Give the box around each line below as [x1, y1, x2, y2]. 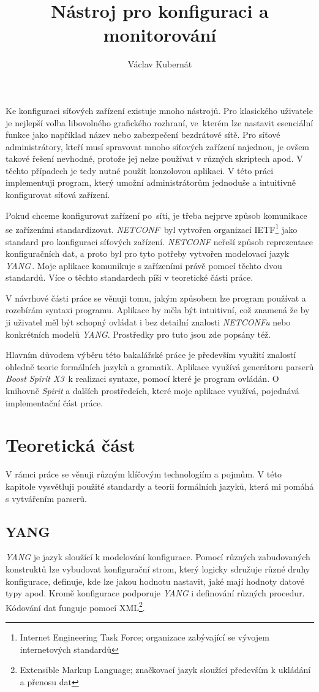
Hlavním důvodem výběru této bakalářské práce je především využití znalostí [6, 348, 296, 361]
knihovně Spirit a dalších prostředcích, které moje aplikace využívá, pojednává [6, 384, 299, 397]
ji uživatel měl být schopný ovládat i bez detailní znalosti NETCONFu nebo [6, 316, 291, 329]
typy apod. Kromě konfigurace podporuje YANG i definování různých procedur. [6, 587, 305, 599]
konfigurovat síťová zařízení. [6, 188, 110, 201]
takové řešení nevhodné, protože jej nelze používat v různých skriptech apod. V [6, 152, 303, 165]
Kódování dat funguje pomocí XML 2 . [6, 599, 145, 614]
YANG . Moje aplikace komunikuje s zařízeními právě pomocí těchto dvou [6, 259, 282, 272]
